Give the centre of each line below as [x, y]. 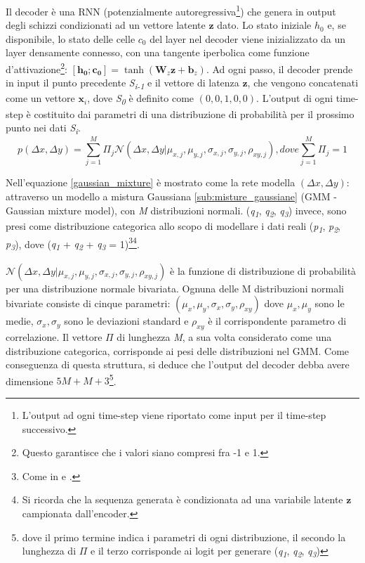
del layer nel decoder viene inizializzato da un [248, 38]
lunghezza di [49, 551]
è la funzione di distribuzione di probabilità [263, 270]
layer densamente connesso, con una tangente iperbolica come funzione [158, 52]
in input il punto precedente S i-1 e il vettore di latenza [122, 84]
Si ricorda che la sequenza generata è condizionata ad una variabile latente [182, 499]
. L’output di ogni [295, 98]
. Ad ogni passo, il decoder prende [279, 69]
